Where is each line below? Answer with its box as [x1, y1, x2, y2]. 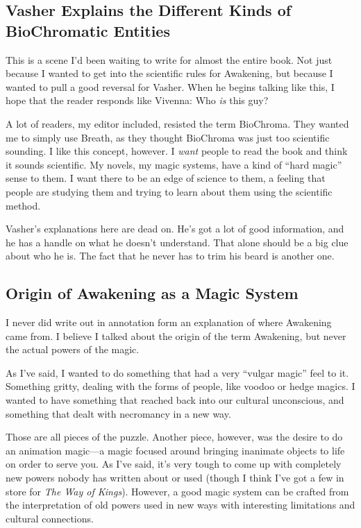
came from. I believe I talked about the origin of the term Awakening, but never [6, 328, 346, 343]
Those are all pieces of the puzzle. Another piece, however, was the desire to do [6, 429, 343, 444]
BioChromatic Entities [6, 19, 170, 41]
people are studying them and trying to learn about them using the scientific [6, 184, 333, 198]
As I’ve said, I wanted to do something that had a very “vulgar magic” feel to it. [6, 365, 349, 380]
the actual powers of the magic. [6, 342, 140, 357]
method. [6, 198, 41, 212]
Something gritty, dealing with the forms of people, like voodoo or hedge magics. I [6, 379, 355, 393]
